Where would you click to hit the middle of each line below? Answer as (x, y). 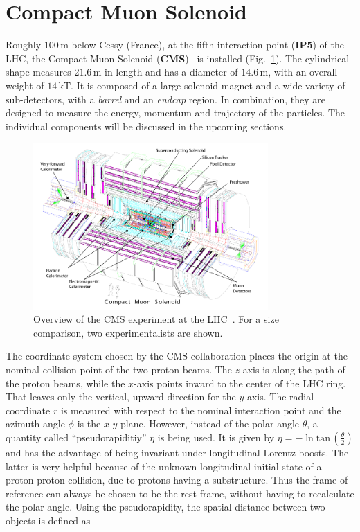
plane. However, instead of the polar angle (210, 424)
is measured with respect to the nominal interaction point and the (201, 410)
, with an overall (303, 72)
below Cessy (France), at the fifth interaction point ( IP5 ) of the (208, 45)
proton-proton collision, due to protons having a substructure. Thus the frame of (177, 480)
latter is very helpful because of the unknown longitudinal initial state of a (164, 466)
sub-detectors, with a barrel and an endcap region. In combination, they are (165, 99)
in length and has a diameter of (171, 72)
